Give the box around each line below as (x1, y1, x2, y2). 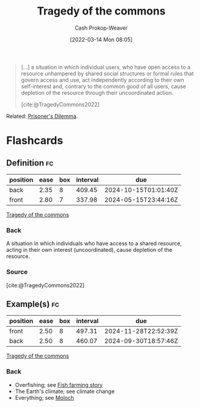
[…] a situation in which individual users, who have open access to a (20, 63, 191, 71)
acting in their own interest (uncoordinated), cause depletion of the (6, 246, 173, 254)
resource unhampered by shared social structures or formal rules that (20, 69, 194, 77)
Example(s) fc (6, 299, 60, 309)
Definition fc (6, 158, 54, 168)
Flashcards (6, 134, 63, 147)
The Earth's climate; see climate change (14, 388, 115, 395)
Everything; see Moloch (14, 394, 74, 401)
